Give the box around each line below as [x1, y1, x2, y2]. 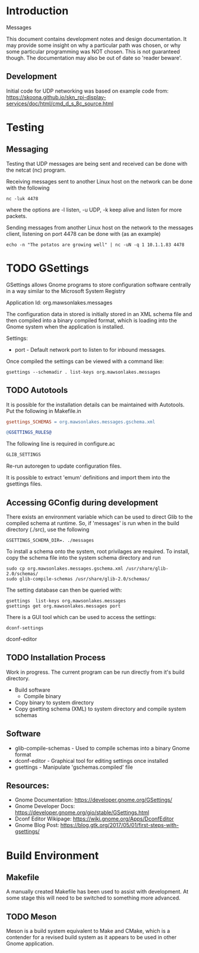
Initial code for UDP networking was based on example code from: [6, 87, 169, 94]
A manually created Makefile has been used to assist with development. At [6, 888, 189, 895]
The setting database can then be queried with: [6, 586, 122, 594]
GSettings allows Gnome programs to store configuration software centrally [6, 281, 191, 288]
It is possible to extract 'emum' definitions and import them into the [6, 474, 170, 481]
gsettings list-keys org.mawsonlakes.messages [6, 598, 127, 604]
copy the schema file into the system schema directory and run [6, 554, 161, 561]
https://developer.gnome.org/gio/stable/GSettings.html [14, 809, 150, 816]
